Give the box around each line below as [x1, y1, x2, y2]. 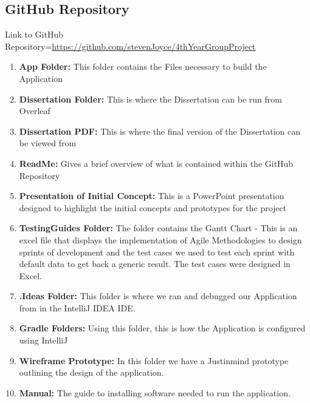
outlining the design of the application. [19, 366, 164, 379]
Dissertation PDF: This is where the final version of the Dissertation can [19, 124, 301, 137]
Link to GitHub [5, 28, 63, 41]
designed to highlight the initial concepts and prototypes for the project [19, 201, 287, 214]
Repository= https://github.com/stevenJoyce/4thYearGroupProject [5, 39, 256, 52]
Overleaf [19, 104, 50, 117]
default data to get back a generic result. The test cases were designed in [19, 257, 291, 270]
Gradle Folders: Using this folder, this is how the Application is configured [19, 322, 306, 334]
